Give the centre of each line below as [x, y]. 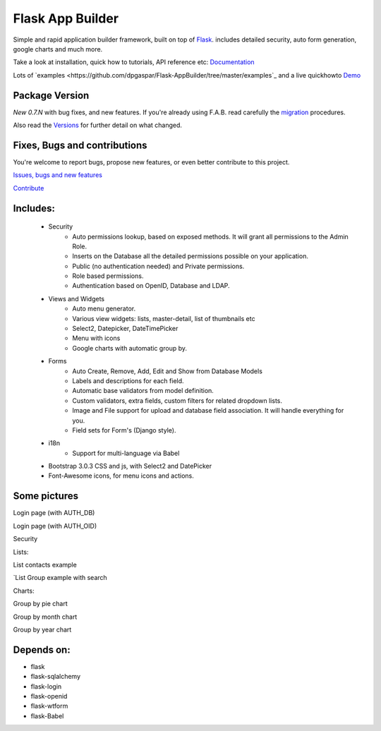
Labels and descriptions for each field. [128, 380]
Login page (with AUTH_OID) [55, 526]
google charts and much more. [58, 49]
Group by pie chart [41, 604]
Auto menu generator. [104, 309]
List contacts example [45, 564]
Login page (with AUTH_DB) [54, 513]
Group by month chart [45, 617]
